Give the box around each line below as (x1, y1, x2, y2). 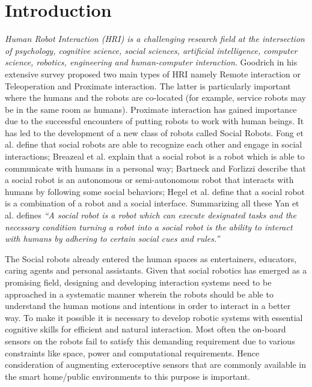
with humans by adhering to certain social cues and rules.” (5, 232, 220, 245)
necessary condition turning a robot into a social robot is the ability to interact (5, 220, 293, 233)
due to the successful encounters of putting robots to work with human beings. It (5, 115, 304, 127)
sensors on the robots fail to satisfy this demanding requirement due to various (5, 334, 295, 347)
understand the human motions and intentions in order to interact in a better (5, 299, 291, 312)
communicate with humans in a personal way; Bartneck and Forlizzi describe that (5, 161, 306, 174)
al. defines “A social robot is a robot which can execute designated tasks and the (5, 209, 296, 221)
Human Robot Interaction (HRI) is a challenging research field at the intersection (5, 32, 305, 45)
